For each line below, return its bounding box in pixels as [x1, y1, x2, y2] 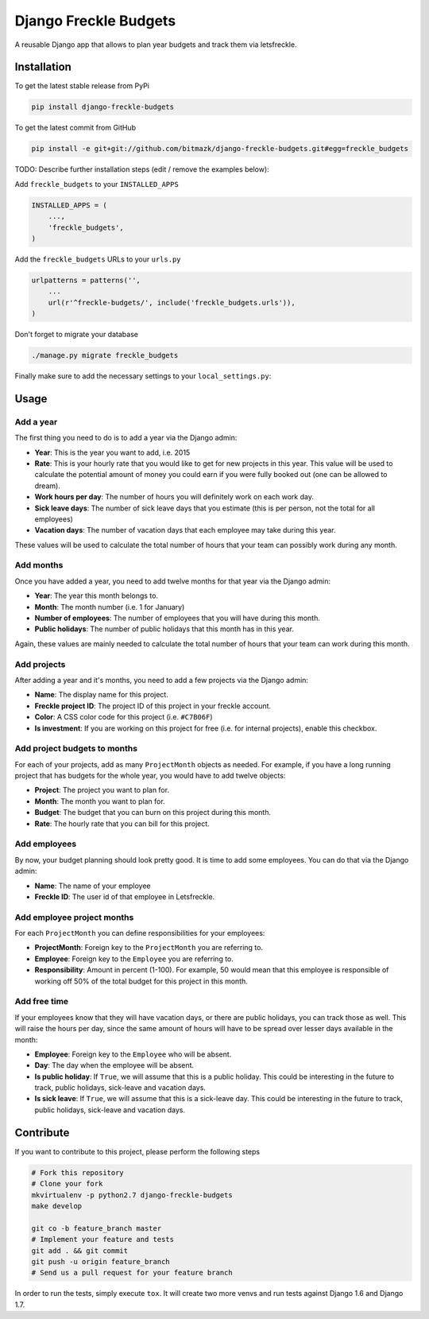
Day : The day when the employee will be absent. [34, 1061, 195, 1070]
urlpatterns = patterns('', [31, 275, 141, 285]
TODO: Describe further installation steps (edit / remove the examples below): [14, 165, 269, 174]
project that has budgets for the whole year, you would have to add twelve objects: [14, 771, 286, 781]
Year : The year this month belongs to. [34, 591, 159, 600]
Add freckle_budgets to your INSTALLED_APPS [14, 179, 179, 188]
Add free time [14, 996, 69, 1007]
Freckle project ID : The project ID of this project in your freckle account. [34, 700, 272, 711]
